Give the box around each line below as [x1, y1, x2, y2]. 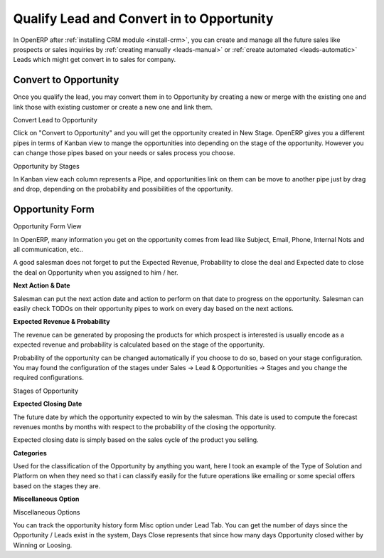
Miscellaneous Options [13, 507, 80, 516]
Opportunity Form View [13, 222, 82, 231]
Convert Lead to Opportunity [13, 116, 97, 125]
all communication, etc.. [13, 246, 83, 254]
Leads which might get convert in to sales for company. [13, 56, 176, 64]
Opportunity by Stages [13, 162, 80, 170]
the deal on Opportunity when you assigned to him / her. [13, 268, 178, 277]
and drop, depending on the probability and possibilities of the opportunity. [13, 185, 233, 194]
